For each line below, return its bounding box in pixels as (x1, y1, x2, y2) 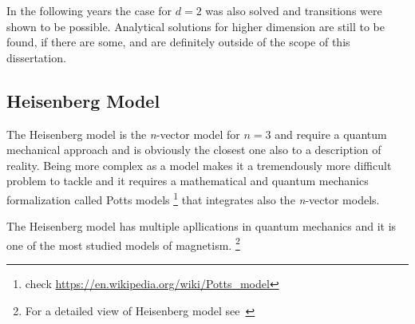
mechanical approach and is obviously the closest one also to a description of (6, 141, 381, 158)
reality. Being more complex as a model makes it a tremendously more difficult (6, 156, 392, 173)
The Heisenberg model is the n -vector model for (6, 125, 240, 142)
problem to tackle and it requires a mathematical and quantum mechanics (6, 172, 369, 189)
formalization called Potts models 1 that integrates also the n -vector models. (6, 188, 380, 207)
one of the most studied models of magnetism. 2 (6, 234, 240, 253)
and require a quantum (275, 125, 387, 142)
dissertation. (6, 49, 66, 65)
